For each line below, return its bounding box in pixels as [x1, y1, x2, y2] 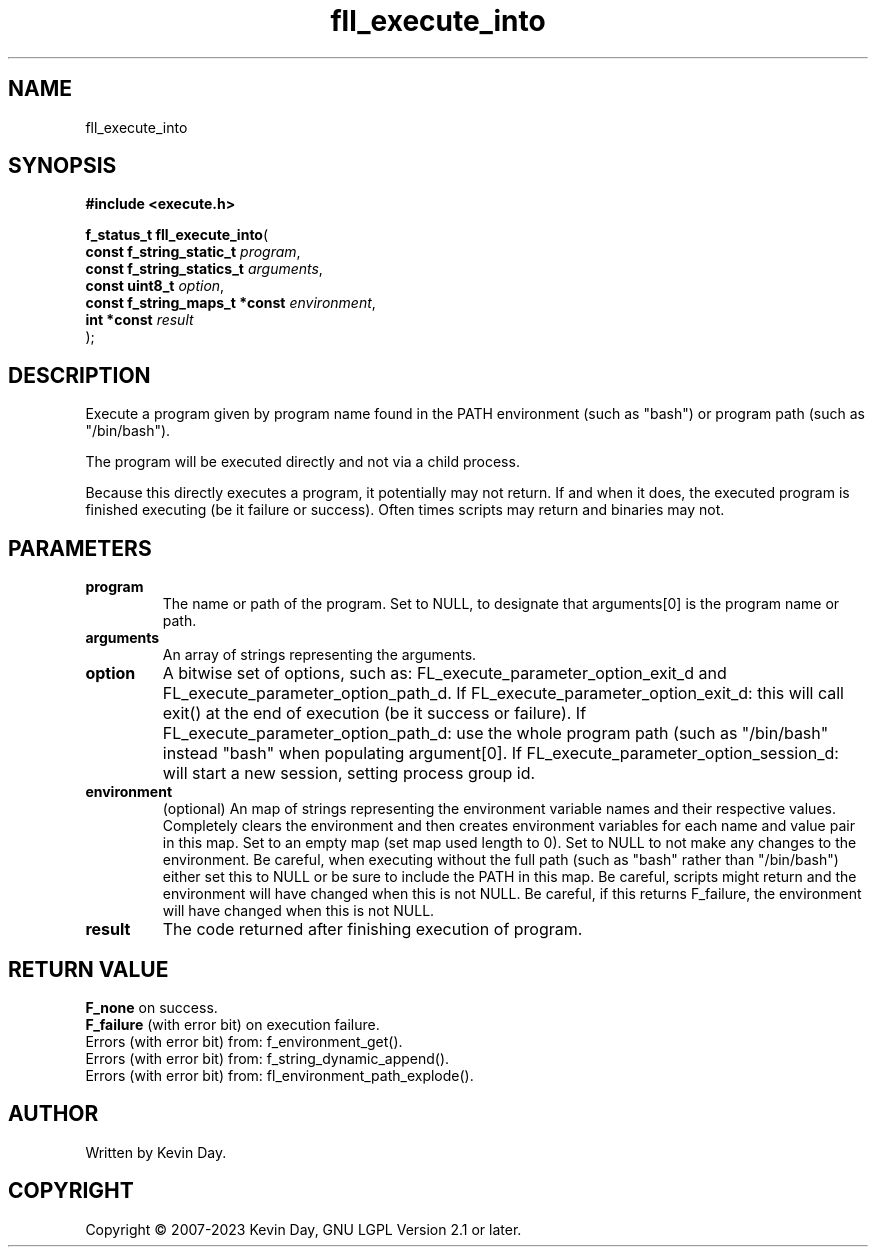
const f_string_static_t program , [85, 243, 301, 261]
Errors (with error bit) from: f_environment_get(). [85, 1032, 403, 1050]
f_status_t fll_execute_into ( [85, 226, 269, 244]
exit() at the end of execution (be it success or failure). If [162, 703, 587, 724]
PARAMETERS [8, 535, 152, 561]
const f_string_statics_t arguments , [85, 260, 323, 278]
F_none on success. [85, 998, 218, 1016]
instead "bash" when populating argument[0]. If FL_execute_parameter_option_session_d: [162, 743, 839, 764]
